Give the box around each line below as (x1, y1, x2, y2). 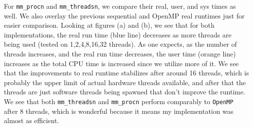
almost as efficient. (4, 115, 59, 126)
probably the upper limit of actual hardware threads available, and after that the (4, 77, 246, 87)
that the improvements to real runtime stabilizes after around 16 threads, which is (4, 68, 249, 78)
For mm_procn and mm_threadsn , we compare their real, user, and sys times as (4, 1, 236, 11)
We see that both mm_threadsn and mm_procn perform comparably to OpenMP (4, 96, 234, 106)
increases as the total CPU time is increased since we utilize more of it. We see (4, 58, 239, 68)
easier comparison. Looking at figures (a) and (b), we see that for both (4, 20, 215, 30)
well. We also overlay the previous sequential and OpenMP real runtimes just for (4, 10, 245, 20)
